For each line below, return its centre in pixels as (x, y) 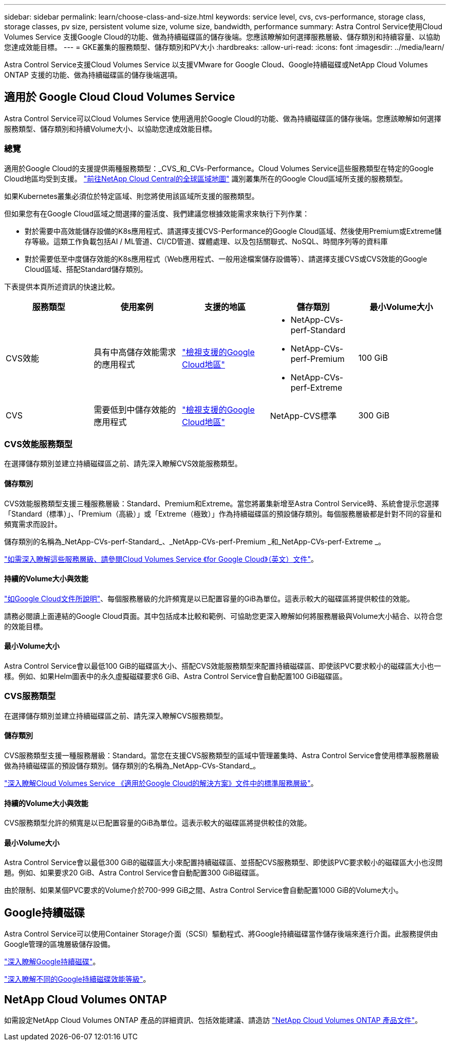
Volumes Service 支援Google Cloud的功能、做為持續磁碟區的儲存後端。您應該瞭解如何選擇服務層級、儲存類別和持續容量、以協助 (222, 37)
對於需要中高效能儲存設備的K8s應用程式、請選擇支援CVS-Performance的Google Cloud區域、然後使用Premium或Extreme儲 (233, 231)
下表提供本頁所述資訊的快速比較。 (62, 286)
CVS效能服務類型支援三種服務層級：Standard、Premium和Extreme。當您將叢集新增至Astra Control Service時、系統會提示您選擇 (222, 503)
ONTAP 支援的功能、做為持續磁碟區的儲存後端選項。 (93, 75)
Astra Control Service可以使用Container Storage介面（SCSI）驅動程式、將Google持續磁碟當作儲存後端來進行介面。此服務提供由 (221, 934)
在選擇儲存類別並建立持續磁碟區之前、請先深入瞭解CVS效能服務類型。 (123, 464)
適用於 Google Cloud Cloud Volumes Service (120, 97)
